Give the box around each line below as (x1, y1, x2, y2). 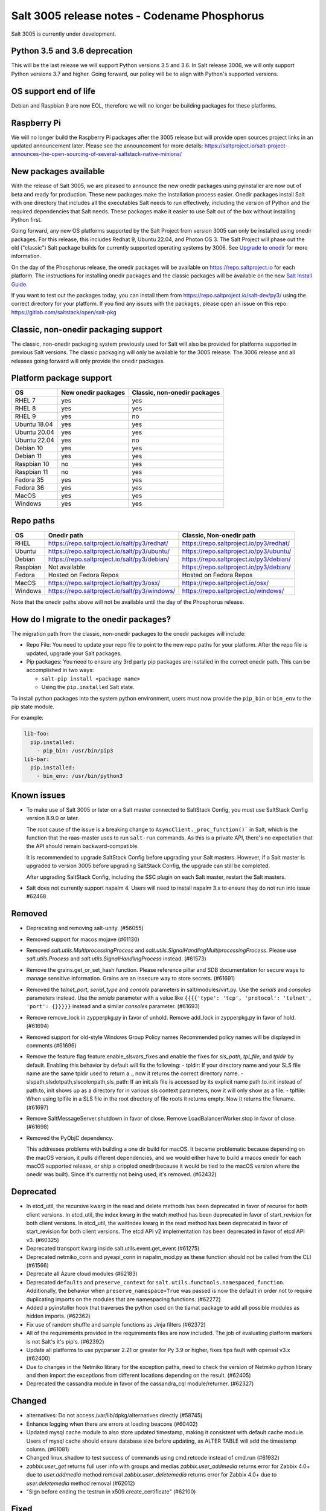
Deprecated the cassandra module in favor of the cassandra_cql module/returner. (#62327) (26, 1380, 254, 1387)
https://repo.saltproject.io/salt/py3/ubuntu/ (48, 547, 170, 555)
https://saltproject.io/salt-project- (204, 142, 288, 149)
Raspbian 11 (14, 468, 48, 476)
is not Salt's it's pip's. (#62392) (26, 1338, 104, 1345)
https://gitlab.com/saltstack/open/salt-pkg (11, 308, 117, 315)
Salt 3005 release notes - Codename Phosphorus (11, 9, 264, 22)
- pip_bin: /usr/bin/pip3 (36, 747, 113, 754)
